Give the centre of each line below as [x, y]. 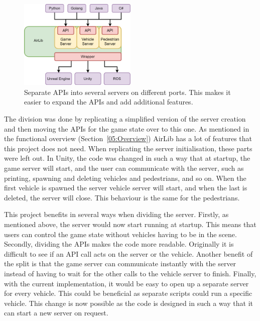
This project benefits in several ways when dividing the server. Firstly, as [116, 214]
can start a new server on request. [56, 313]
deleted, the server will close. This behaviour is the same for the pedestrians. [122, 197]
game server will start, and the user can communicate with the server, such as [124, 168]
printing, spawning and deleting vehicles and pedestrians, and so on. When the [125, 178]
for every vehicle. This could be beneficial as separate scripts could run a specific [128, 293]
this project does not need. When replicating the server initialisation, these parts [128, 148]
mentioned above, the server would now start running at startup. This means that [130, 224]
